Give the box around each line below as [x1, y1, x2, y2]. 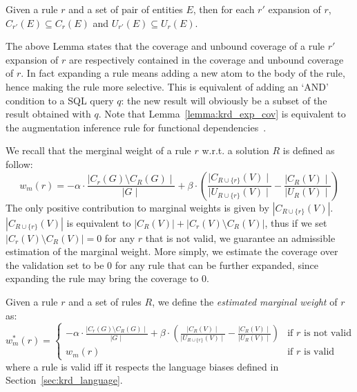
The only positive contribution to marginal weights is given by [6, 200, 269, 214]
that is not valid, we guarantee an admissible [145, 230, 336, 245]
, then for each [193, 2, 255, 16]
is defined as [282, 143, 335, 158]
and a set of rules [68, 294, 142, 308]
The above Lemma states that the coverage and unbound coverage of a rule [6, 39, 325, 53]
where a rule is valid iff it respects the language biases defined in [6, 359, 279, 373]
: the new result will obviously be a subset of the [121, 93, 327, 107]
